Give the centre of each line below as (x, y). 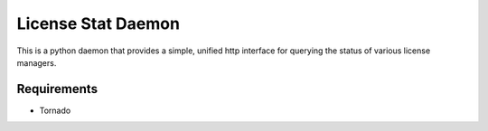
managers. (37, 62)
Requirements (57, 89)
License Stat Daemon (99, 23)
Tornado (55, 110)
